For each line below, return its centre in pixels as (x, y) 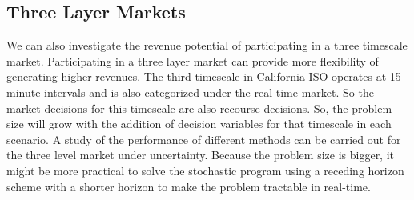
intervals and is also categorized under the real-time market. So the (209, 92)
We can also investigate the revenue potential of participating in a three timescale (207, 45)
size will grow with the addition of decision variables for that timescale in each (199, 124)
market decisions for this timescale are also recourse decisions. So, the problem (199, 108)
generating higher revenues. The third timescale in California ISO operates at (197, 76)
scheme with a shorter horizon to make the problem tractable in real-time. (189, 186)
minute (24, 92)
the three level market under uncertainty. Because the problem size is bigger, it (201, 155)
